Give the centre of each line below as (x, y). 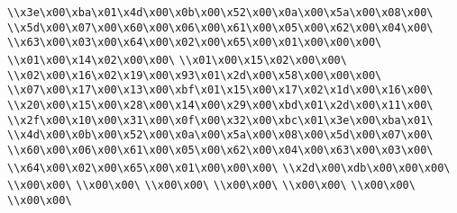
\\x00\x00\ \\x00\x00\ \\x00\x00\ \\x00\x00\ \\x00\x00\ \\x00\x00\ (211, 186)
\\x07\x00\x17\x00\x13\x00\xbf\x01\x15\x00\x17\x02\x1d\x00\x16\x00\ (220, 90)
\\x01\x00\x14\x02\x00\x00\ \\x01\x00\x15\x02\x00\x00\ (177, 60)
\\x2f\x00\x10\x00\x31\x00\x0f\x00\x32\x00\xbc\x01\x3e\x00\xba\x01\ (220, 120)
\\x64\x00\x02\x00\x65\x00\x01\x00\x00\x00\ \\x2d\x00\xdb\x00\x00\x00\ (229, 168)
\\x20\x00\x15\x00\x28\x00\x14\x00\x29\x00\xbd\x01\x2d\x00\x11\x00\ (220, 105)
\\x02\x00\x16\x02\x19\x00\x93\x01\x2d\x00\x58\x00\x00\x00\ (195, 75)
